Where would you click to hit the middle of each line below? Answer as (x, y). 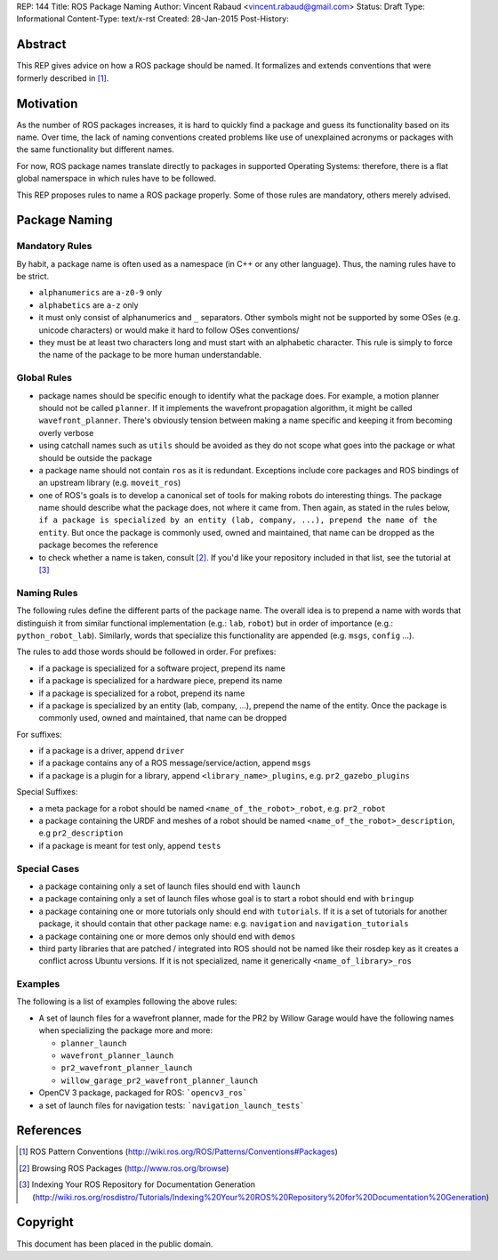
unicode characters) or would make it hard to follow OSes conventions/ (169, 330)
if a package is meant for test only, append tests (130, 845)
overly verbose (66, 432)
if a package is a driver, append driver (112, 751)
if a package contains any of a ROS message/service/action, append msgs (175, 763)
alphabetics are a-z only (88, 305)
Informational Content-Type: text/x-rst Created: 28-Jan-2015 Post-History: (153, 19)
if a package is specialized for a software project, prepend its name (162, 668)
